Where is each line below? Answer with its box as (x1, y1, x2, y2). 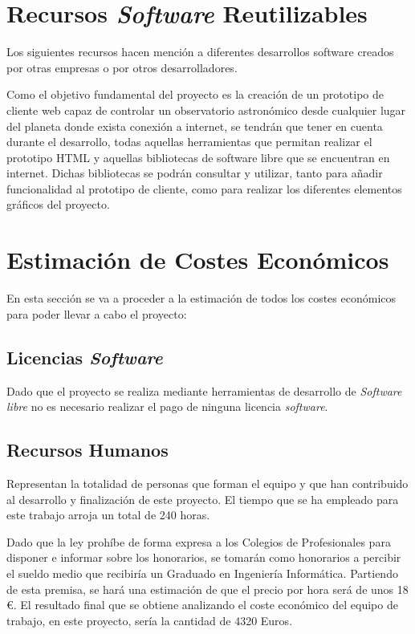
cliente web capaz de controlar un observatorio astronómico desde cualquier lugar (6, 101, 406, 118)
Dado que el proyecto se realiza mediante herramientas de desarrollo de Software (6, 382, 402, 399)
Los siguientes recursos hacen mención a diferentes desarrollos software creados (6, 43, 394, 60)
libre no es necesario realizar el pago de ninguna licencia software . (6, 398, 328, 415)
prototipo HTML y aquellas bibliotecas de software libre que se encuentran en (6, 148, 390, 165)
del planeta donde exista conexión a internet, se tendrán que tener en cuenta (6, 117, 383, 134)
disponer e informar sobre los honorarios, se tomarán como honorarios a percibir (6, 549, 401, 566)
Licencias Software (6, 344, 163, 369)
